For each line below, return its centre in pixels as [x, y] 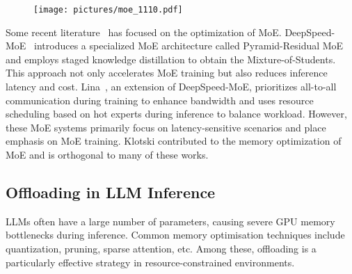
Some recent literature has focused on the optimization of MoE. [144, 32]
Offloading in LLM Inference [111, 192]
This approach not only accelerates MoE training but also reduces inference [167, 73]
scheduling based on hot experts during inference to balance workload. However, [176, 114]
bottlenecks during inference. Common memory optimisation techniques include [175, 235]
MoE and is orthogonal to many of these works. [107, 154]
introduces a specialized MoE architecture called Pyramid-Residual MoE [189, 46]
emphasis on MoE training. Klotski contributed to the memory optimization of [174, 141]
